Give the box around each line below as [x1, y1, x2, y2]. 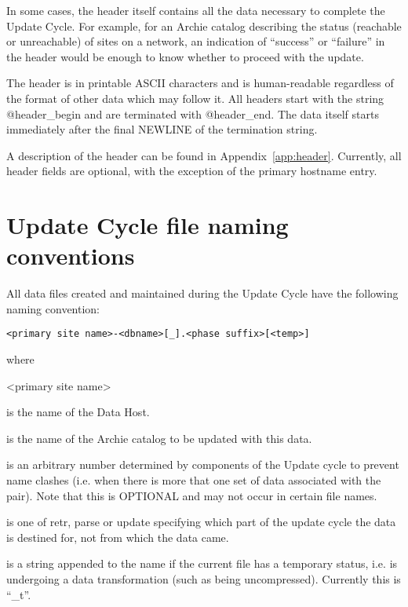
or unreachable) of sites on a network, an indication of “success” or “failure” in [6, 33, 385, 49]
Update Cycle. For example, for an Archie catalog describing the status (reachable [6, 17, 402, 34]
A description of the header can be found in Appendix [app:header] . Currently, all [6, 147, 402, 163]
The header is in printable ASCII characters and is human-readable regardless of [6, 75, 394, 91]
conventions [6, 240, 135, 272]
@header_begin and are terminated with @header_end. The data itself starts [6, 105, 379, 122]
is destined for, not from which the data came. [6, 528, 229, 545]
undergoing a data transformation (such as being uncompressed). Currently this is [6, 571, 401, 587]
